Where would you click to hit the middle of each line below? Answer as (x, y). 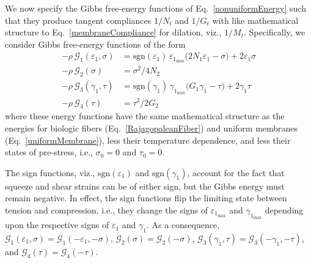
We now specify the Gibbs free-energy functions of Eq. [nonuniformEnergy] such (155, 8)
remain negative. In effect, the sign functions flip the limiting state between (146, 198)
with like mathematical (255, 20)
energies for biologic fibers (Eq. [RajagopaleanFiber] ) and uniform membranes (152, 128)
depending (284, 209)
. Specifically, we (274, 32)
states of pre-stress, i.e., (49, 152)
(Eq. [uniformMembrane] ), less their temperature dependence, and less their (148, 140)
